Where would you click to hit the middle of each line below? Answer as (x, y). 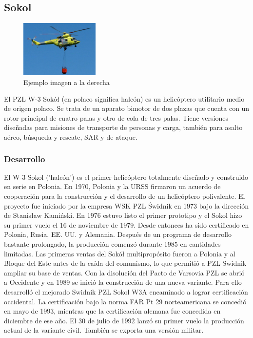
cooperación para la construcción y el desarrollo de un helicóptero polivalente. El (125, 196)
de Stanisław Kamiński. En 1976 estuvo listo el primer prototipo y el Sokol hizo (123, 215)
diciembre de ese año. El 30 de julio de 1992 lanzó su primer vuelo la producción (124, 320)
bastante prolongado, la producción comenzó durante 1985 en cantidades (112, 243)
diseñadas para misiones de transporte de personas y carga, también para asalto (123, 127)
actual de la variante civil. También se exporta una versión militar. (104, 330)
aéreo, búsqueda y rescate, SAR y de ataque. (71, 137)
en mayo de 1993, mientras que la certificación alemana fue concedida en (112, 311)
